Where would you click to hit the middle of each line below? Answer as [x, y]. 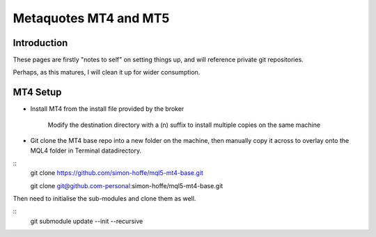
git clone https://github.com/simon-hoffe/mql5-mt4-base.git [117, 173]
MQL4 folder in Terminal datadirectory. [86, 151]
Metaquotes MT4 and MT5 [91, 18]
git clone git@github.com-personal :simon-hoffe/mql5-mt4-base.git [127, 185]
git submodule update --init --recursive [87, 221]
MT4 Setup [37, 92]
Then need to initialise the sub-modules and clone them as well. [104, 199]
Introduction [40, 43]
